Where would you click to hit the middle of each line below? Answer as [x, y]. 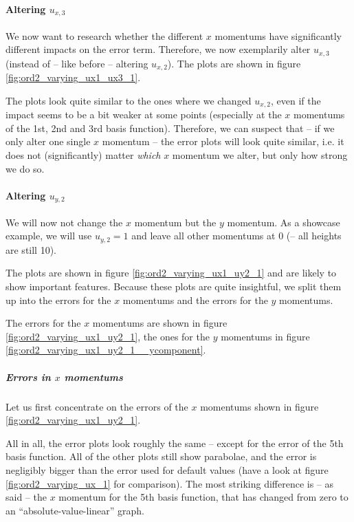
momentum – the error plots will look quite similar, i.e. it [223, 141]
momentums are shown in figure [160, 323]
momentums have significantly [278, 35]
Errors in [28, 377]
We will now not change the [64, 222]
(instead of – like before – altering [77, 63]
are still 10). [31, 249]
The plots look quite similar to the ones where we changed [129, 100]
